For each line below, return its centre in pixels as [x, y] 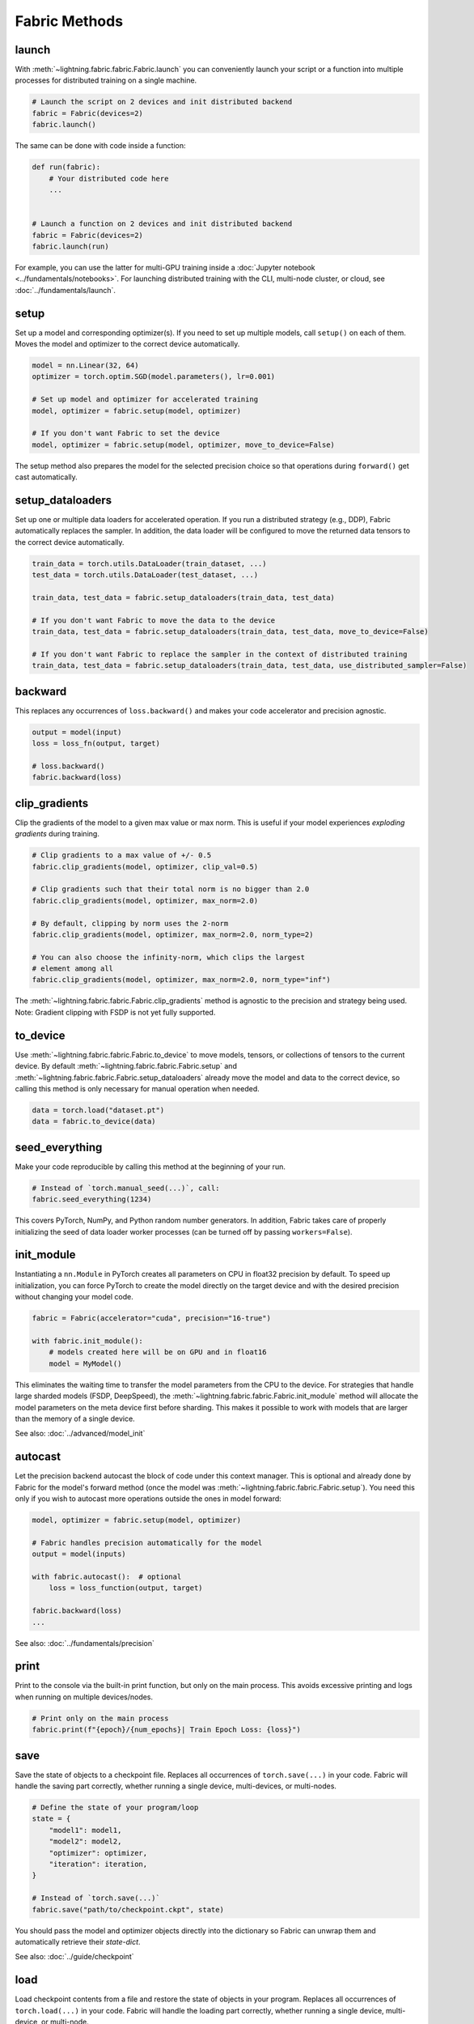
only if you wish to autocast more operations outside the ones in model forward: [148, 1499]
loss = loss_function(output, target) [126, 1588]
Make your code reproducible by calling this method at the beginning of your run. [150, 1167]
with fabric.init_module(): [87, 1341]
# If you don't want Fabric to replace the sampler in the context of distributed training [220, 654]
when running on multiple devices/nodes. [84, 1697]
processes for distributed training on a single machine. [106, 80]
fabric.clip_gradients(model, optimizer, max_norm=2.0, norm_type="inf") [181, 980]
